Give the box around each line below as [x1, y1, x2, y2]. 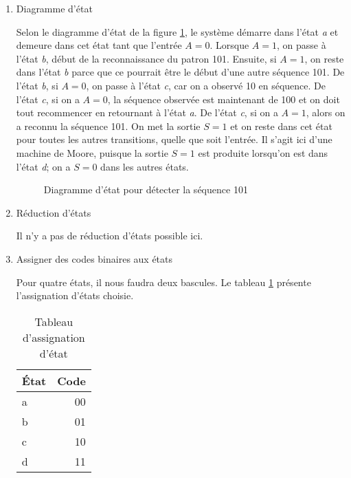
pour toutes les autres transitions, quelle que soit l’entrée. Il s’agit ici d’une [16, 132, 332, 146]
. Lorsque [210, 38, 249, 52]
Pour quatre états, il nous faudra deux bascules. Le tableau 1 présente [16, 274, 311, 289]
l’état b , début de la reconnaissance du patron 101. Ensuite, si [16, 51, 277, 65]
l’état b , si [16, 78, 58, 92]
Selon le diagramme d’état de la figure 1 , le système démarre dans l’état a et [16, 24, 339, 39]
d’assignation [22, 329, 85, 345]
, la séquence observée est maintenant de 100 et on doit [107, 91, 340, 106]
